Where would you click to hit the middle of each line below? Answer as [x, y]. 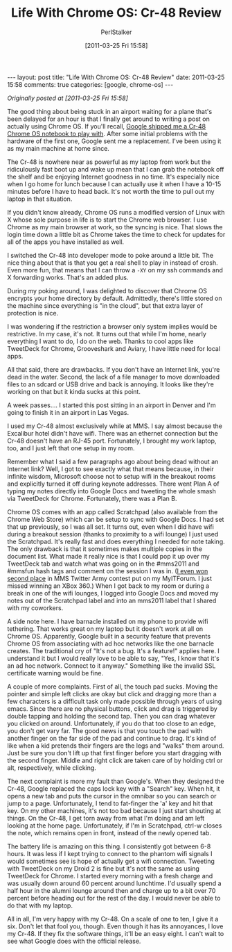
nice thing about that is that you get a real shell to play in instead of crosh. [113, 263]
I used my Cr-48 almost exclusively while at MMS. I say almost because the [115, 426]
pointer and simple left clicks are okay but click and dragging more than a [112, 694]
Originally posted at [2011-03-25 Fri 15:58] [68, 98]
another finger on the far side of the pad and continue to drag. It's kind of [112, 738]
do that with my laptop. [40, 905]
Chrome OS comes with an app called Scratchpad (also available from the [113, 511]
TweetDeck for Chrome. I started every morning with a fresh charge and [110, 876]
